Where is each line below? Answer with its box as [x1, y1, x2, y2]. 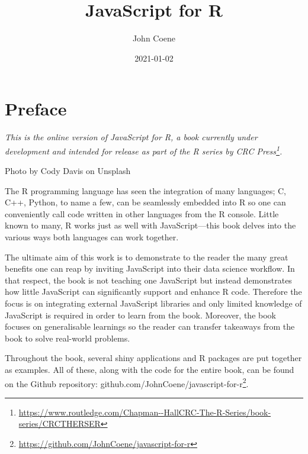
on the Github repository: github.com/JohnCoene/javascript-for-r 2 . [5, 375, 249, 389]
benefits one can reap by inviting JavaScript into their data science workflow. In [5, 262, 295, 275]
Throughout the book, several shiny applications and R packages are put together [5, 352, 302, 364]
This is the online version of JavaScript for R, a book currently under [5, 131, 258, 143]
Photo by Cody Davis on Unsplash [5, 165, 131, 177]
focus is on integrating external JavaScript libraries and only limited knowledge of [5, 297, 302, 310]
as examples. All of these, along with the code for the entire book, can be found [5, 363, 294, 375]
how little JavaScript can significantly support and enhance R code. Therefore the [5, 285, 302, 298]
